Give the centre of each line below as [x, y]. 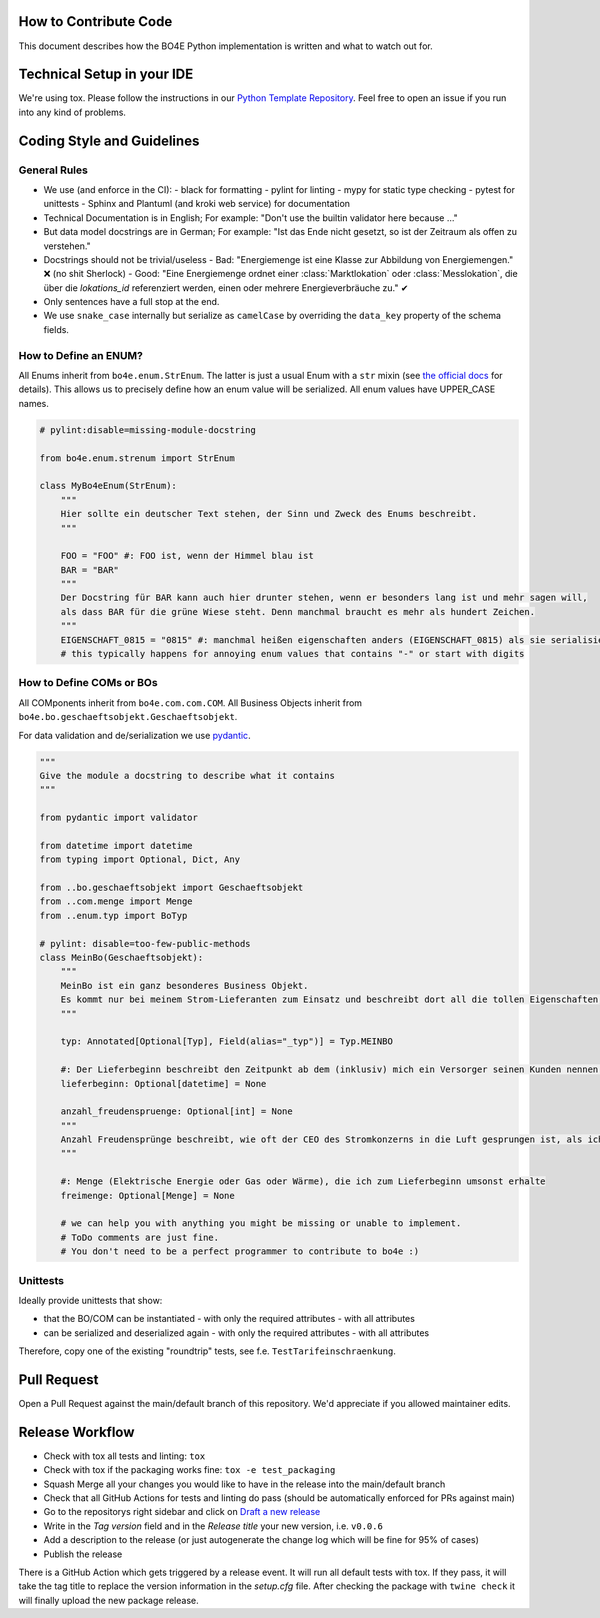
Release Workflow [76, 1431]
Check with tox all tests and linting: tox [124, 1456]
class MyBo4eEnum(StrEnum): [108, 486]
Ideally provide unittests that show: [90, 1300]
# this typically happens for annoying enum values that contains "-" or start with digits [292, 654]
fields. [56, 329]
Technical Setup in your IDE [106, 74]
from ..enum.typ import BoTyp [113, 915]
